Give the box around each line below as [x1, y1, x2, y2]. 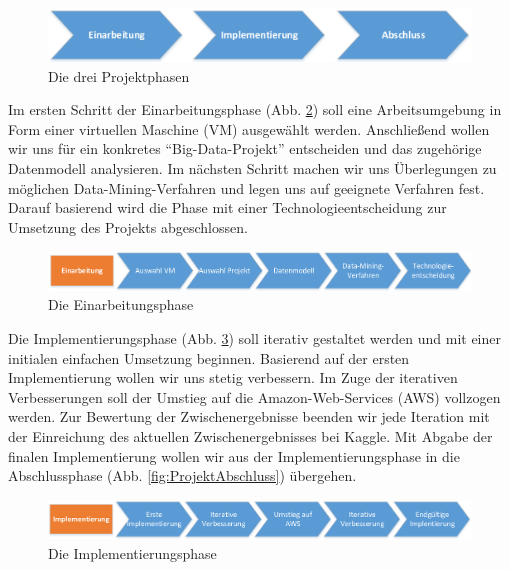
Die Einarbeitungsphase [48, 294, 194, 315]
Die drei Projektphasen [48, 65, 190, 86]
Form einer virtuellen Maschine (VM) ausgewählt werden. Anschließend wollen [8, 118, 490, 139]
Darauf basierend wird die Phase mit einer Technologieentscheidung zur [8, 197, 447, 218]
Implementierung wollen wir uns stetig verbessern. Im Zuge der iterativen [8, 367, 458, 388]
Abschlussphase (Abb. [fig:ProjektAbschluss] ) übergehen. [8, 465, 357, 486]
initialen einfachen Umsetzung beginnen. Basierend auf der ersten [8, 347, 410, 368]
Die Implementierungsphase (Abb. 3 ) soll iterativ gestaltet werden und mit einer [8, 327, 501, 348]
